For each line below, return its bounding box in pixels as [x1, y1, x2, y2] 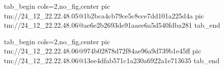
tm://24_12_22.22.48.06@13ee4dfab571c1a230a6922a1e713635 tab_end [4, 55, 220, 65]
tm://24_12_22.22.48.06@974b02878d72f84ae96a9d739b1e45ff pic [4, 46, 201, 56]
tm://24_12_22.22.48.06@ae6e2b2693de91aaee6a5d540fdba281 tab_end [4, 20, 221, 30]
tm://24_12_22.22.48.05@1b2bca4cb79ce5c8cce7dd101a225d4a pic [4, 10, 204, 20]
